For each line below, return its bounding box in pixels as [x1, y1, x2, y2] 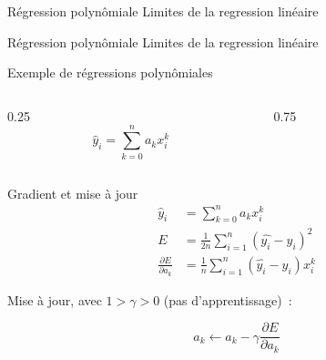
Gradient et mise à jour [7, 183, 138, 202]
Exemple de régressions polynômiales [7, 63, 213, 82]
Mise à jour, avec [7, 290, 102, 309]
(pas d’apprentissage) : [163, 290, 292, 309]
